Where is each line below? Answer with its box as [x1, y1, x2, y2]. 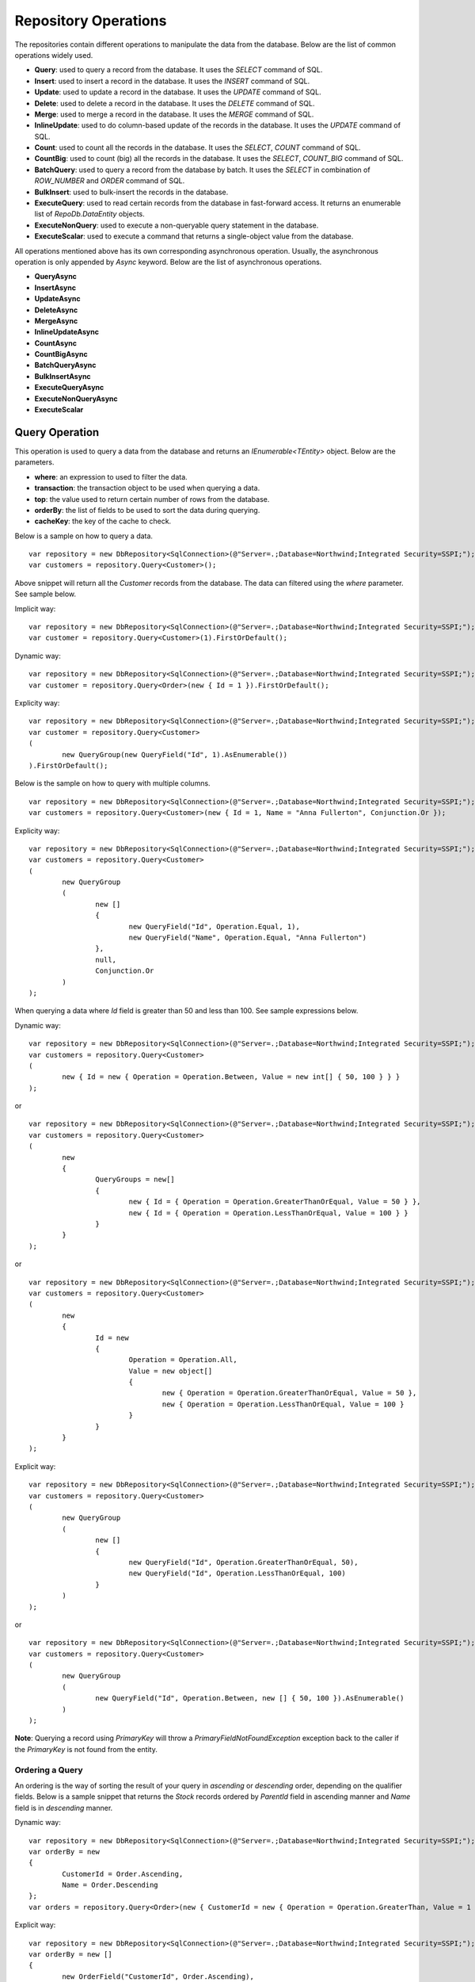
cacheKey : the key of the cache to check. [34, 516, 172, 526]
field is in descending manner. [14, 1803, 113, 1812]
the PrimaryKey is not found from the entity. [14, 1744, 158, 1754]
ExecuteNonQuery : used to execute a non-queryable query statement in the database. [34, 220, 319, 230]
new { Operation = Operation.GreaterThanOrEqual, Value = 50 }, [161, 1388, 417, 1398]
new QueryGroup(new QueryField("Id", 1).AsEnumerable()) [62, 750, 288, 759]
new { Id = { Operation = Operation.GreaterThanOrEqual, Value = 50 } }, [128, 1197, 421, 1207]
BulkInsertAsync [34, 371, 91, 381]
